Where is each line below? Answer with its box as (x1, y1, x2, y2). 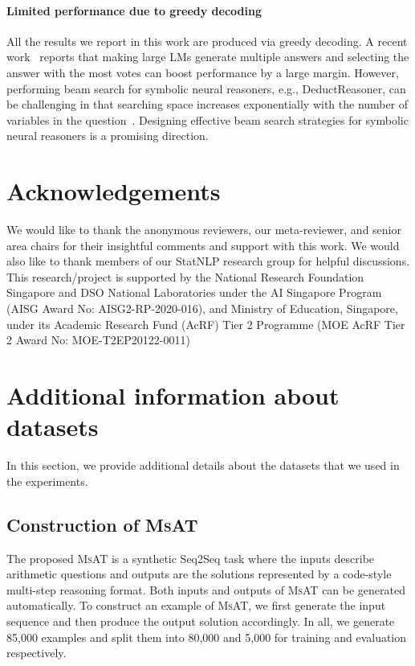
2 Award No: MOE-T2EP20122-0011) (6, 331, 190, 348)
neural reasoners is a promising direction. (6, 127, 209, 144)
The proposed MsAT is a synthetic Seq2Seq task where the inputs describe (6, 549, 375, 566)
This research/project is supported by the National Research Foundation (6, 268, 364, 285)
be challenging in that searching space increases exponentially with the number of (6, 96, 409, 113)
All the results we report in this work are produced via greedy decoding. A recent (6, 32, 408, 49)
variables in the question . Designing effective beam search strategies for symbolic (6, 111, 409, 128)
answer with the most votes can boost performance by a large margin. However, (6, 64, 399, 80)
